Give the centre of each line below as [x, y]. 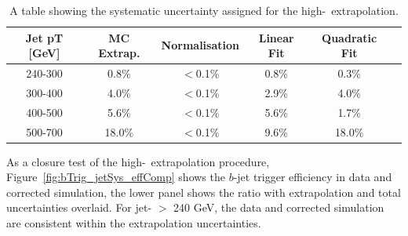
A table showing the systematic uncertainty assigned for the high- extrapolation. [204, 10]
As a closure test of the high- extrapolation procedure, [138, 161]
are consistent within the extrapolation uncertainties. [134, 223]
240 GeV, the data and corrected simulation [279, 207]
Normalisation [200, 45]
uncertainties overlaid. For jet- [79, 207]
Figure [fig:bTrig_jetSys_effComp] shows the [116, 177]
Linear [276, 37]
